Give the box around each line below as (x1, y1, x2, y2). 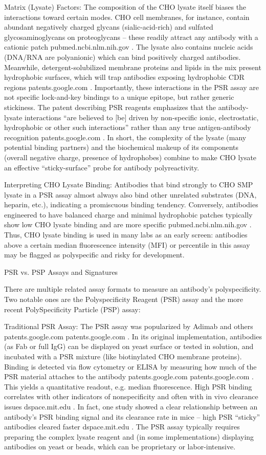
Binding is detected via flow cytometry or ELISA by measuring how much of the (4, 361, 257, 372)
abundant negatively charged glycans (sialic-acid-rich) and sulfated (4, 21, 213, 32)
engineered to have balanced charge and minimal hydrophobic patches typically (4, 209, 253, 220)
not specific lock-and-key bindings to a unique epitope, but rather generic (4, 92, 234, 102)
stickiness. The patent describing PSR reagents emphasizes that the (4, 101, 216, 112)
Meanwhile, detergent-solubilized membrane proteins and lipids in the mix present (4, 61, 261, 72)
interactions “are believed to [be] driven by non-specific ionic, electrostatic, (25, 112, 259, 122)
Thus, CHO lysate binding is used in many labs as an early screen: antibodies (4, 229, 248, 240)
